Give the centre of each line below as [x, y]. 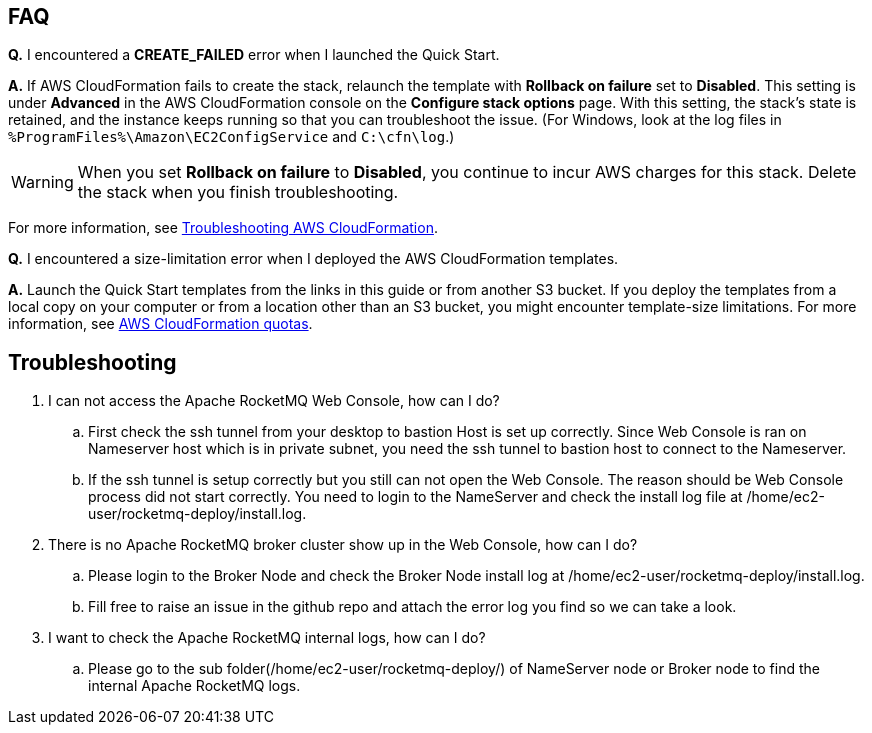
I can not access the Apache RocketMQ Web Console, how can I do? [274, 401]
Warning [42, 182]
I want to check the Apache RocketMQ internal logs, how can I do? [267, 638]
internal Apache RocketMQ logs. [194, 686]
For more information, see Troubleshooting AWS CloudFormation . [223, 228]
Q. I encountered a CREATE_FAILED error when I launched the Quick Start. [254, 55]
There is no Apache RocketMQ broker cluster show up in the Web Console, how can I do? [343, 545]
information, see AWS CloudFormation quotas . [160, 324]
